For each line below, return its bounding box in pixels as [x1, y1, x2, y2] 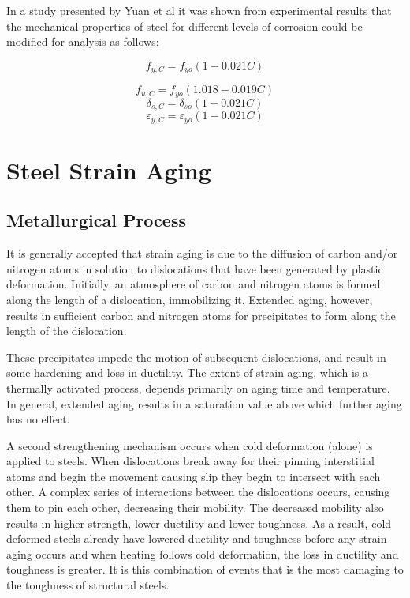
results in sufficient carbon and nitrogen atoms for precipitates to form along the [6, 307, 396, 323]
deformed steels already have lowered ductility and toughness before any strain [6, 530, 387, 547]
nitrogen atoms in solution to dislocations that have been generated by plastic [6, 260, 383, 276]
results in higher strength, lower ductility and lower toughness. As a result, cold [6, 514, 392, 531]
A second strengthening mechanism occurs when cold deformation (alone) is [6, 437, 373, 453]
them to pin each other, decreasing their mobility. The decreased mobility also [6, 499, 384, 516]
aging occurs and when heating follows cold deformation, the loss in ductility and [6, 545, 399, 562]
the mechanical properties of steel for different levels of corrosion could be [6, 17, 363, 34]
